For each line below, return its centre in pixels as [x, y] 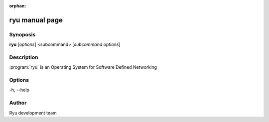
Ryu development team [33, 113]
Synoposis [22, 34]
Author [18, 103]
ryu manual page [36, 20]
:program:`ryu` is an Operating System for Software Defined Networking [83, 67]
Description [24, 57]
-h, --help [19, 90]
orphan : [18, 6]
